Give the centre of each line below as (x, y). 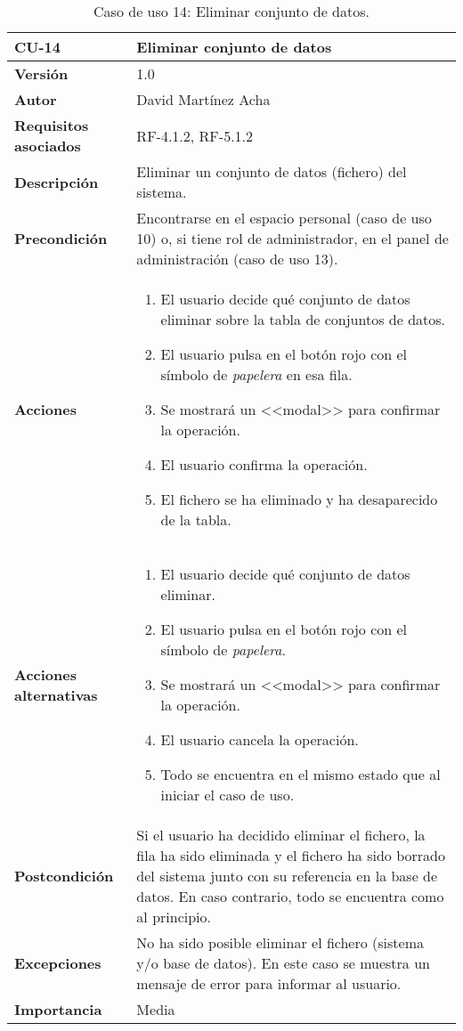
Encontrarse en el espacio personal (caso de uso (284, 218)
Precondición (61, 238)
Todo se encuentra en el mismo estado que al (301, 774)
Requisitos (52, 125)
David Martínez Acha (203, 99)
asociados (48, 146)
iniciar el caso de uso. (227, 795)
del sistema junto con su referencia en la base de (287, 876)
